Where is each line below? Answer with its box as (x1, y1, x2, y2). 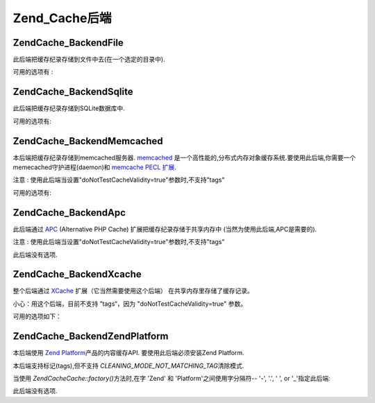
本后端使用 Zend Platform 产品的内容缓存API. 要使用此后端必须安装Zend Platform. (12, 349, 244, 357)
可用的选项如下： (12, 312, 62, 320)
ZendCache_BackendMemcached (12, 135, 163, 147)
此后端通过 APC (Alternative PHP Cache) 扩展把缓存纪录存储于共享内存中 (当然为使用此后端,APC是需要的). (12, 225, 317, 233)
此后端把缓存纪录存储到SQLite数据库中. (12, 104, 125, 112)
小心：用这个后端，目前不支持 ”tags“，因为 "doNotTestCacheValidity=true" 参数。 (12, 299, 247, 308)
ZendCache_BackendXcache (12, 268, 142, 280)
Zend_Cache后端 (12, 10, 112, 26)
